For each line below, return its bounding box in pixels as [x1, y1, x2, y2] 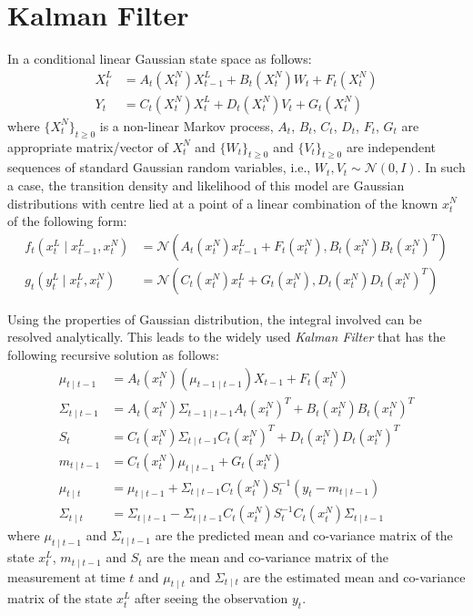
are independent [346, 137, 437, 156]
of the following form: [7, 211, 127, 231]
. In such [417, 158, 466, 177]
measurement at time [7, 567, 126, 586]
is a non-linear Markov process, [99, 116, 274, 135]
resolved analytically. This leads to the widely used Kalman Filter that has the [7, 327, 446, 346]
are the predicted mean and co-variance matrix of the [155, 526, 453, 545]
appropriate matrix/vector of [7, 137, 168, 156]
